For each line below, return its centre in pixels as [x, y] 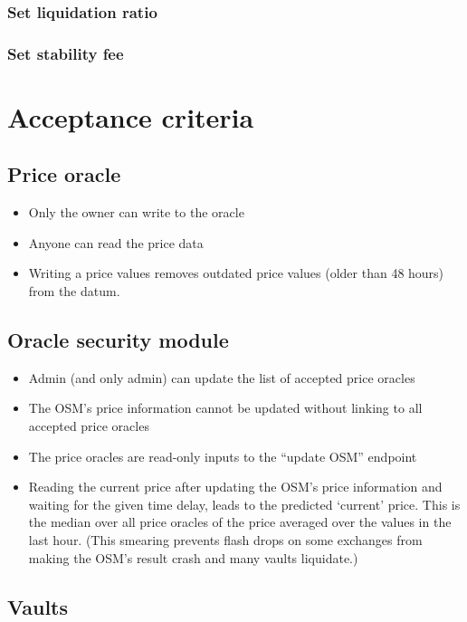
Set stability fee [66, 53]
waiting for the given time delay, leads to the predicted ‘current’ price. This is [244, 504]
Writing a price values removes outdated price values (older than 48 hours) [236, 273]
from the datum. [74, 291]
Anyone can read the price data [116, 242]
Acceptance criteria [131, 116]
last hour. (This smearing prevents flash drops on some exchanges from [225, 540]
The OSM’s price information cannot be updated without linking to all [225, 408]
